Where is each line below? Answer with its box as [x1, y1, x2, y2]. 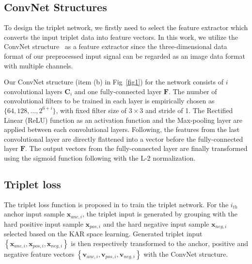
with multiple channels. [4, 60, 73, 70]
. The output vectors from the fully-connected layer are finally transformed [25, 143, 248, 153]
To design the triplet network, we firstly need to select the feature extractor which [4, 22, 248, 33]
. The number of [168, 86, 217, 96]
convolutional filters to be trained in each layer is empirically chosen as [4, 96, 215, 106]
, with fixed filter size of [56, 105, 127, 115]
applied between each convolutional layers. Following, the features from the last [4, 124, 240, 134]
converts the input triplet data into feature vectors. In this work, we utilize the [4, 32, 238, 42]
